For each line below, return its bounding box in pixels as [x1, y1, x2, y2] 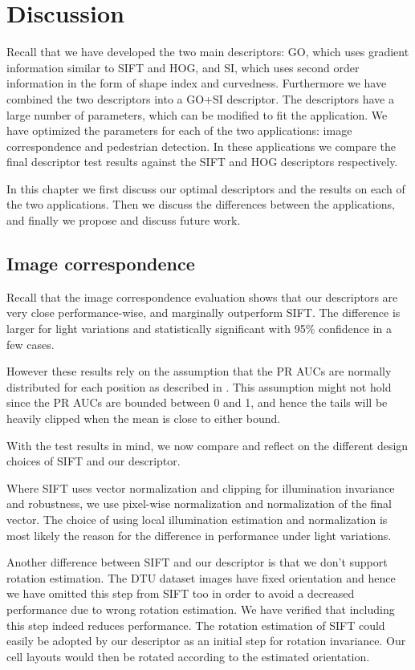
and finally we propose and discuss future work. [6, 212, 241, 229]
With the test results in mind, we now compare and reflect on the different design [6, 437, 409, 453]
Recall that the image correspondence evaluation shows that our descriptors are [6, 288, 398, 305]
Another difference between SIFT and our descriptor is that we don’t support [6, 554, 388, 571]
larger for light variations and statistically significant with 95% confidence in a [6, 320, 392, 337]
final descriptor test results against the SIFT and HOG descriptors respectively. [6, 153, 398, 170]
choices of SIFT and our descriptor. [6, 453, 181, 469]
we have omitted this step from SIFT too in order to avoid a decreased [6, 585, 355, 602]
